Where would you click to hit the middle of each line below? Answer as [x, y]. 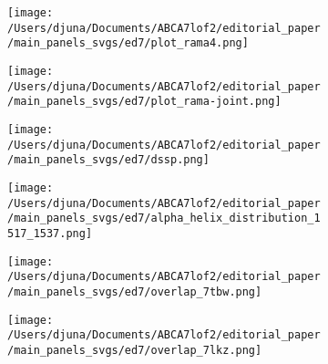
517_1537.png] [50, 233]
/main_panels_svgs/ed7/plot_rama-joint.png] [144, 102]
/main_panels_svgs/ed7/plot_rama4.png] [128, 43]
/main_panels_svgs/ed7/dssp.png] [108, 160]
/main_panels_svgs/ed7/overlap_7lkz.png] [135, 350]
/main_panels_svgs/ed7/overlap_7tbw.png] [135, 291]
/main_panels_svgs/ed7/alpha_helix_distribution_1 [164, 218]
